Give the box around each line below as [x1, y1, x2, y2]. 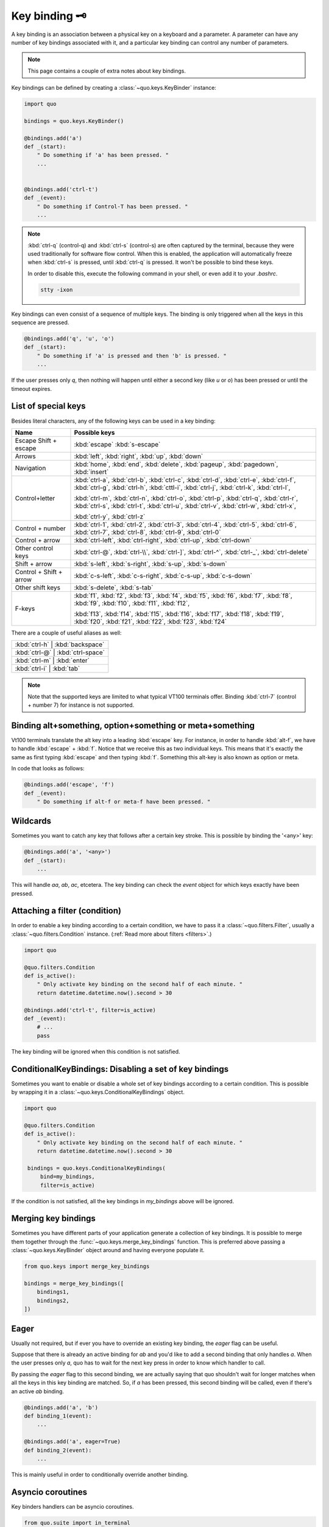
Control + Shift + [15, 567, 63, 576]
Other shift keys [15, 583, 61, 592]
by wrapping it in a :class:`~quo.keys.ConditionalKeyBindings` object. [11, 1088, 185, 1096]
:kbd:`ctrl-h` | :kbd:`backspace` [15, 640, 105, 649]
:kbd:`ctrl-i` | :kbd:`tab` [15, 665, 80, 673]
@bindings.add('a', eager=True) [24, 1438, 121, 1445]
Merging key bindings [11, 1213, 96, 1224]
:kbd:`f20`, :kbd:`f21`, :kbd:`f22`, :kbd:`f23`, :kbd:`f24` [74, 617, 227, 625]
